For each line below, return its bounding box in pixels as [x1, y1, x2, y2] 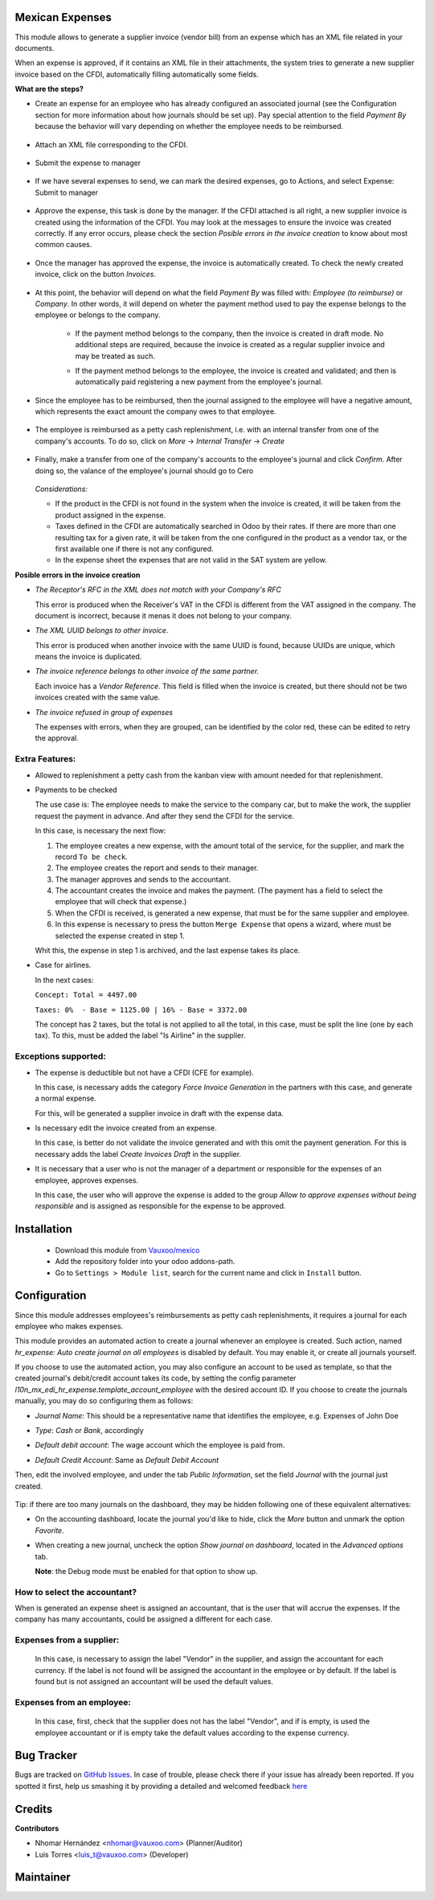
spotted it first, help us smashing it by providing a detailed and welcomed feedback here [14, 1781, 308, 1791]
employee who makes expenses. [14, 1321, 124, 1331]
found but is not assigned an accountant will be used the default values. [35, 1677, 273, 1687]
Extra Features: [14, 754, 76, 765]
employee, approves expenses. [35, 1175, 139, 1185]
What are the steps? [14, 85, 84, 94]
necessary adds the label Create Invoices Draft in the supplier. [35, 1149, 241, 1159]
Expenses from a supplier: [14, 1634, 120, 1646]
